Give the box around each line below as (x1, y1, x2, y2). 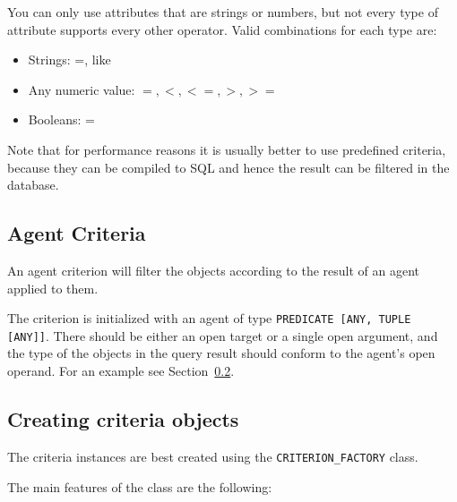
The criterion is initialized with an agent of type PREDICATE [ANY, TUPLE (7, 309, 411, 328)
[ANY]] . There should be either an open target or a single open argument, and (7, 326, 438, 345)
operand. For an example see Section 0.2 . (7, 362, 235, 380)
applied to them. (7, 278, 99, 297)
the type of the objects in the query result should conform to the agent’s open (7, 344, 435, 362)
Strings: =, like (28, 50, 111, 69)
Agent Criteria (7, 219, 146, 247)
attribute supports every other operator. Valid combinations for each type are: (7, 20, 437, 38)
